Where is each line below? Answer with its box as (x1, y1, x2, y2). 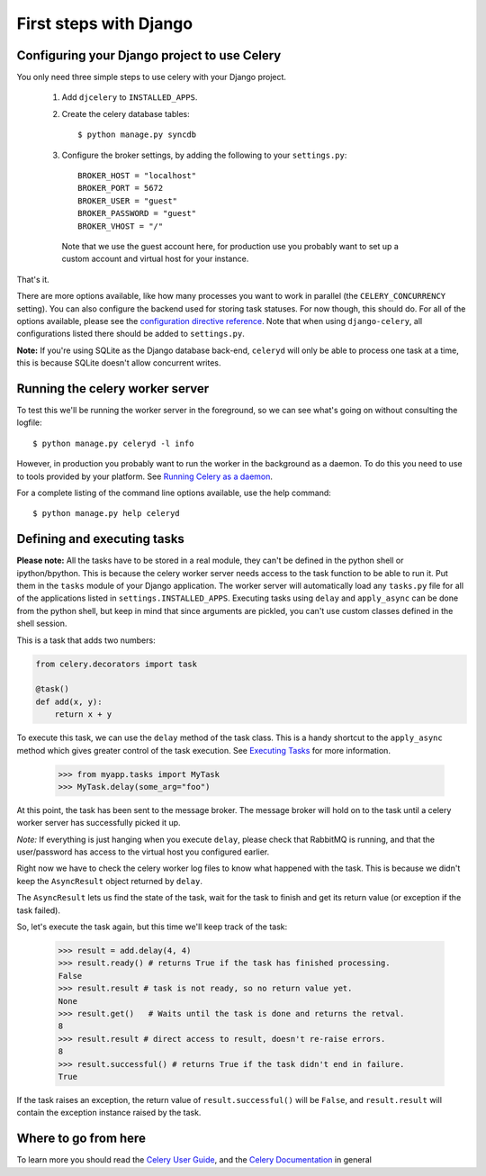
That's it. (16, 274, 49, 285)
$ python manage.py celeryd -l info (32, 438, 194, 448)
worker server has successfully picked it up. (16, 818, 181, 828)
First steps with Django (16, 14, 193, 33)
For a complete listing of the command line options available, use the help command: (16, 487, 332, 498)
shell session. (16, 618, 67, 629)
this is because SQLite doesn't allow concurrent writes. (16, 357, 221, 368)
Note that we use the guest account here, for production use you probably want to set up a (61, 240, 400, 251)
